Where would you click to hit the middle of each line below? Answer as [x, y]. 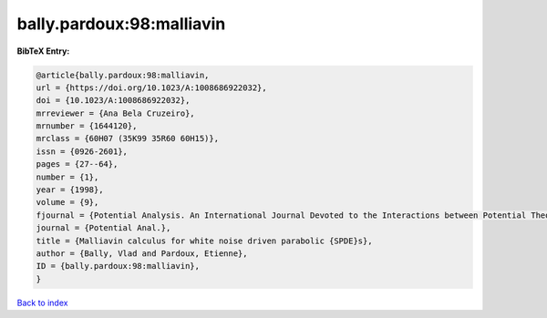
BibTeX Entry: [43, 51]
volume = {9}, [67, 202]
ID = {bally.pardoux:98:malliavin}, [118, 266]
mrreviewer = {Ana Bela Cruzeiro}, [115, 113]
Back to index [42, 303]
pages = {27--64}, [77, 164]
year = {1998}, [70, 190]
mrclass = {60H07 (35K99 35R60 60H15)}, [127, 138]
